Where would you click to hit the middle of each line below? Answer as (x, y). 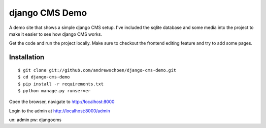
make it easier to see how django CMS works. (56, 34)
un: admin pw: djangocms (35, 120)
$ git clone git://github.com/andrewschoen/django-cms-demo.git (97, 70)
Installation (27, 57)
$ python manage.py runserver (54, 90)
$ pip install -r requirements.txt (61, 84)
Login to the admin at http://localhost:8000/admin (60, 111)
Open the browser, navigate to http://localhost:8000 (62, 102)
